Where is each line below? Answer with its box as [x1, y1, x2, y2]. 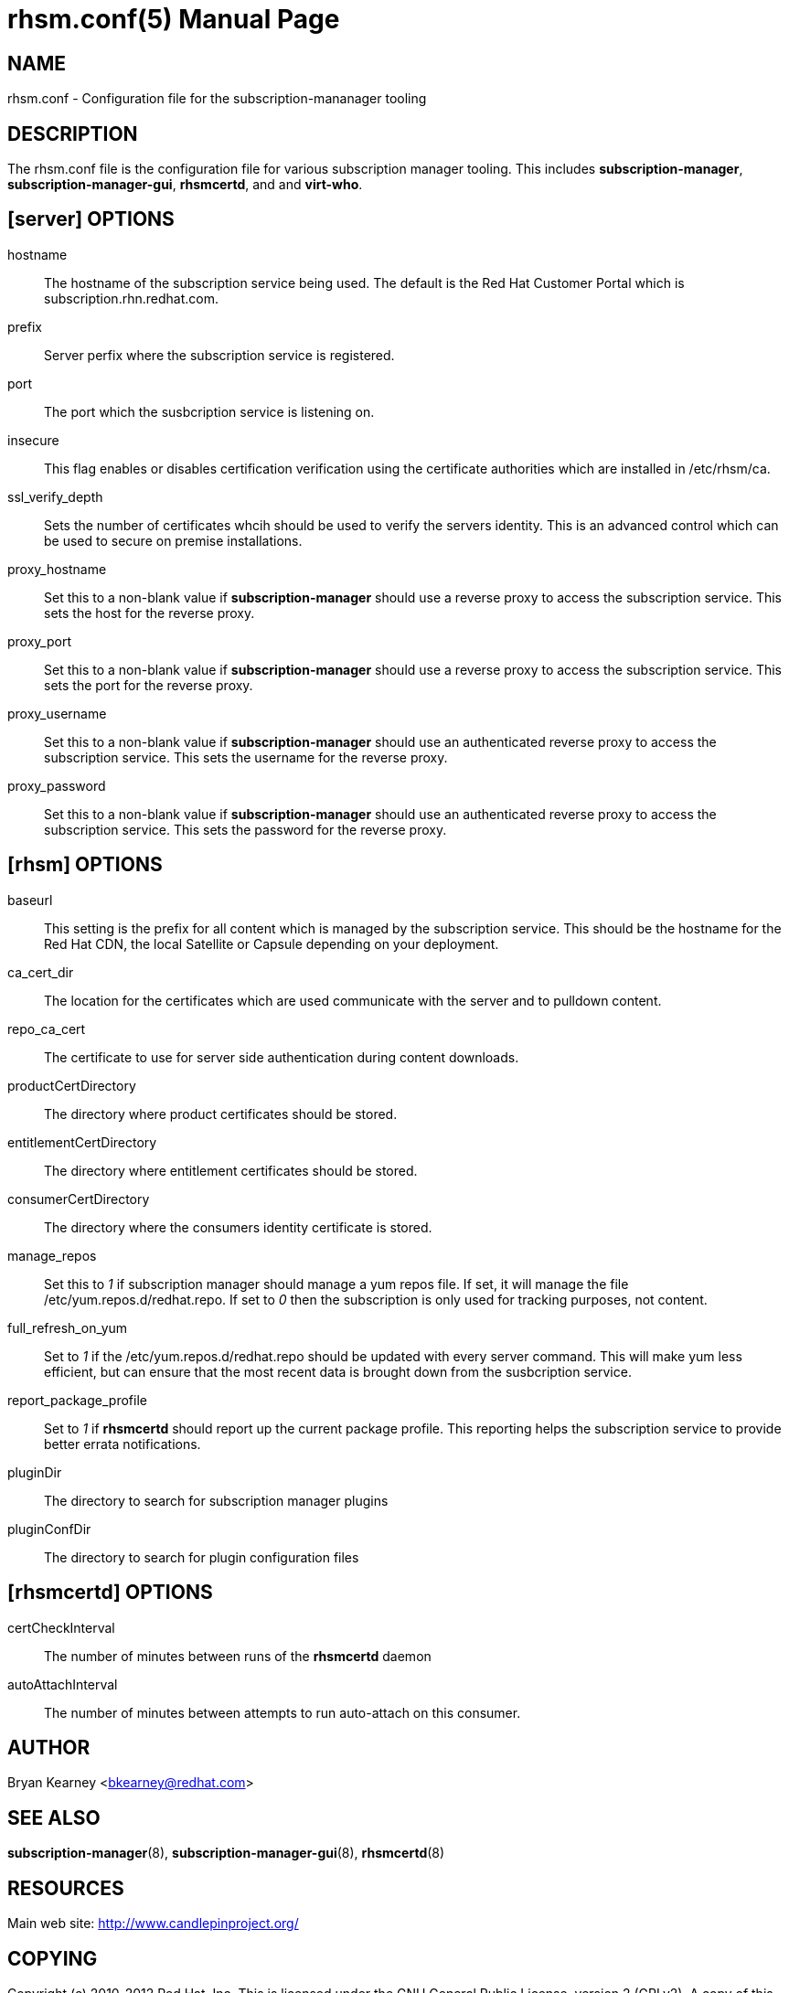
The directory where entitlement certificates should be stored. [44, 1162, 418, 1178]
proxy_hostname [7, 560, 107, 577]
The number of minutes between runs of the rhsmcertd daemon [44, 1647, 432, 1664]
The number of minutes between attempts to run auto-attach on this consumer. [44, 1704, 521, 1721]
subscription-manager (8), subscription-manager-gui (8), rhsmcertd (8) [7, 1845, 445, 1861]
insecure [7, 432, 59, 448]
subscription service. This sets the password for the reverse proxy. [44, 821, 447, 837]
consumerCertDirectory [7, 1190, 150, 1207]
